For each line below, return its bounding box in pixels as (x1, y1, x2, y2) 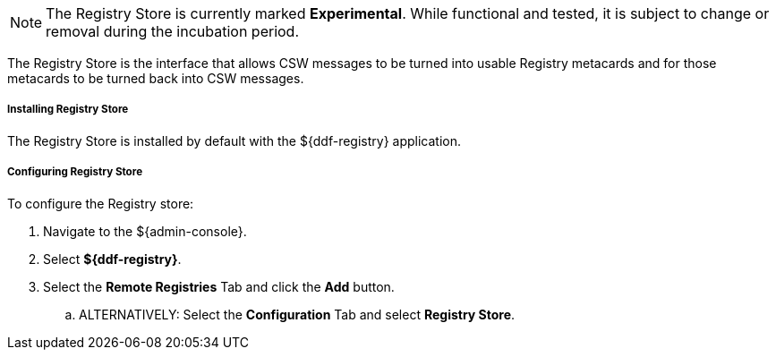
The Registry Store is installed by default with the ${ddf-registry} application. (7, 132, 461, 149)
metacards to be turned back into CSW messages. (7, 71, 304, 86)
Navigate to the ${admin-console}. (43, 223, 247, 239)
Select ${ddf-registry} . (43, 251, 182, 267)
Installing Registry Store (7, 103, 129, 116)
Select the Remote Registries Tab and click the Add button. (43, 278, 395, 294)
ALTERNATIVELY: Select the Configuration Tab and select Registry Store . (79, 306, 516, 322)
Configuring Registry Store (7, 166, 143, 179)
